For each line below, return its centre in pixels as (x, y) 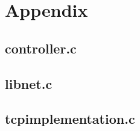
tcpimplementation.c (70, 119)
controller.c (41, 48)
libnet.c (29, 83)
